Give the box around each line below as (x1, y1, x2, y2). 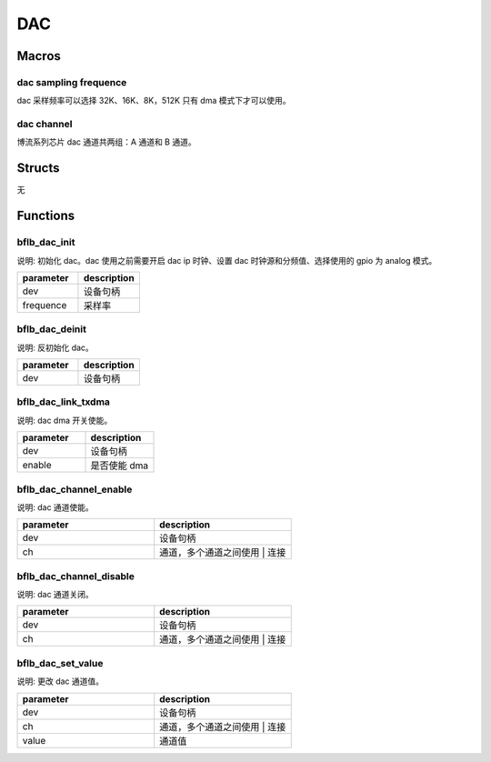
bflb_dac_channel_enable (16, 483, 133, 496)
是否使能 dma (90, 459, 149, 472)
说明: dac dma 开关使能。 (16, 415, 113, 426)
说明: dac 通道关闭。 (16, 589, 95, 600)
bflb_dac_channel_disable (16, 569, 135, 582)
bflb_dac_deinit (16, 323, 86, 336)
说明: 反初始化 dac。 (16, 342, 95, 353)
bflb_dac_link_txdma (16, 396, 111, 408)
